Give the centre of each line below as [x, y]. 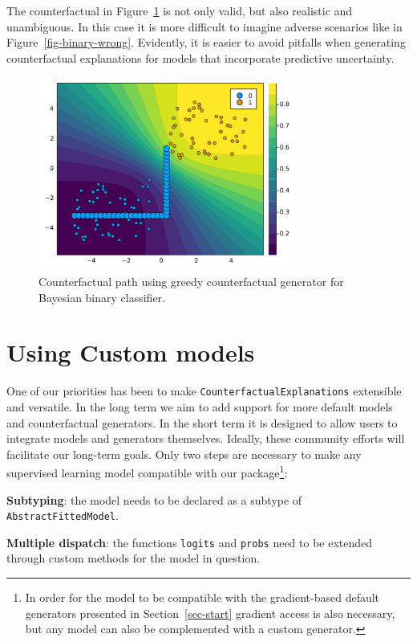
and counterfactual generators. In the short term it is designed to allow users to [202, 422]
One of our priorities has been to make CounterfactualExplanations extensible [204, 391]
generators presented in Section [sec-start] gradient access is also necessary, [210, 613]
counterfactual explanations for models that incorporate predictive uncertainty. [200, 57]
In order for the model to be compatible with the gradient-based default [202, 597]
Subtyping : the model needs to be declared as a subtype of [154, 499]
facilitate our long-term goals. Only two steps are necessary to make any [184, 454]
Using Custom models [131, 352]
